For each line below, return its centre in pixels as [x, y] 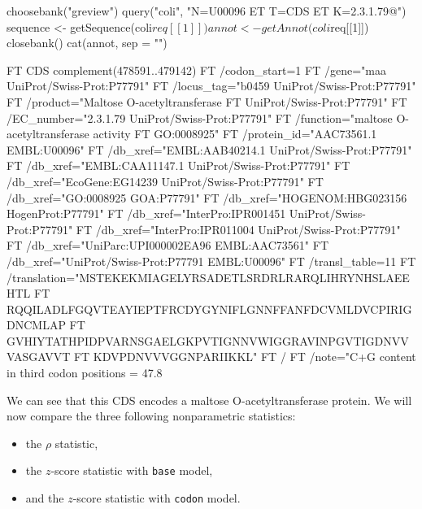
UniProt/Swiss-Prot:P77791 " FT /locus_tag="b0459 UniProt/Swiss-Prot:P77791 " [211, 86]
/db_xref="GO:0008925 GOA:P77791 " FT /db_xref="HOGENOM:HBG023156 [207, 197]
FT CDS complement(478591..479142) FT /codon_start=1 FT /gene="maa [196, 70]
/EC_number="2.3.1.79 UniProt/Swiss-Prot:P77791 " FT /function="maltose [200, 117]
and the [45, 498]
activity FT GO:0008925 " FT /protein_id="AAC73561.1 [235, 134]
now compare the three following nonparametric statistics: [151, 416]
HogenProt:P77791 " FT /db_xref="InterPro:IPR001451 [146, 213]
